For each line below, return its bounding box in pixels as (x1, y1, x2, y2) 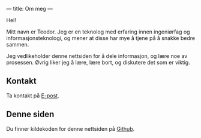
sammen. (6, 41, 29, 48)
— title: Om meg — (6, 5, 53, 12)
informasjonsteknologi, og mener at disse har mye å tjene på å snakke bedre (6, 35, 196, 41)
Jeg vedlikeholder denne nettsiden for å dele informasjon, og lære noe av (6, 53, 188, 59)
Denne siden (6, 109, 55, 119)
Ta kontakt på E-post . (6, 92, 59, 99)
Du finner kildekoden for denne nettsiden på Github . (6, 125, 135, 132)
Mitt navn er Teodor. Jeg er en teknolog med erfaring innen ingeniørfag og (6, 28, 190, 35)
